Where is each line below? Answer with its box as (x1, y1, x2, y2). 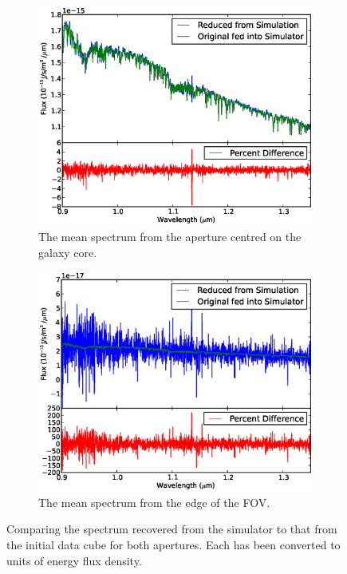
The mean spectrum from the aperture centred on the (38, 228, 302, 244)
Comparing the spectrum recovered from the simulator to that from (6, 521, 337, 537)
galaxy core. (38, 243, 97, 260)
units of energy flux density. (6, 552, 142, 568)
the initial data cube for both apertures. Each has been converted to (6, 536, 341, 553)
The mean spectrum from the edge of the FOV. (38, 493, 270, 510)
